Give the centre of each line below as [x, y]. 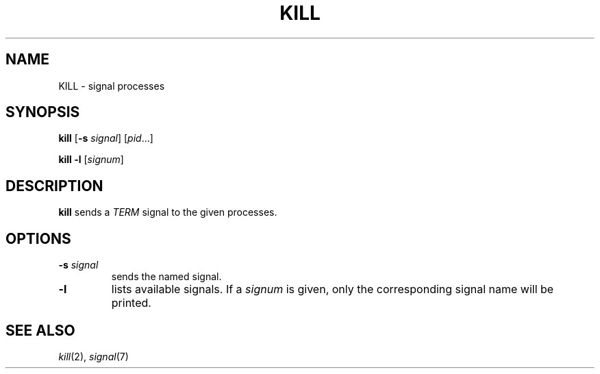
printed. [131, 303]
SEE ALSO [40, 330]
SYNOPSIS [43, 112]
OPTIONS [38, 238]
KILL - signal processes [112, 86]
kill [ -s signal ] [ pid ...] [106, 138]
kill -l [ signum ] [91, 160]
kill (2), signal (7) [93, 356]
